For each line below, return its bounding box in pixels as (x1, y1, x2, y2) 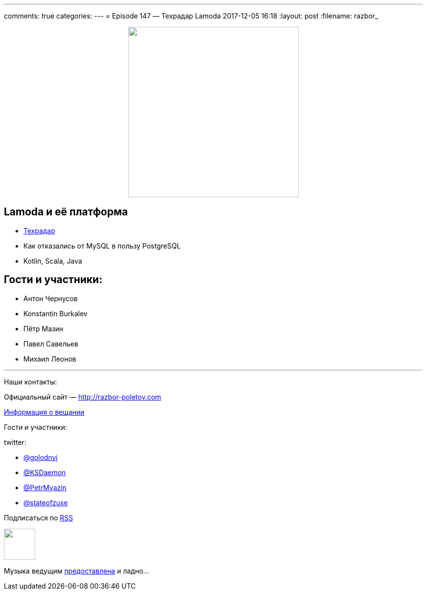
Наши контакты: (4, 377, 57, 386)
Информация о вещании (4, 407, 85, 416)
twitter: (4, 438, 27, 446)
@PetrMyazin (23, 483, 67, 492)
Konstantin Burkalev (23, 309, 88, 318)
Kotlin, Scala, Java (23, 256, 82, 265)
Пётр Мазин (23, 324, 63, 333)
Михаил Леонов (23, 354, 77, 363)
